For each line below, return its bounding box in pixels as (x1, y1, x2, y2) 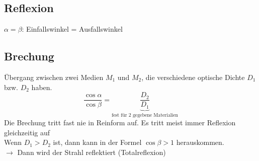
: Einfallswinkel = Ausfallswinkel (22, 24, 123, 34)
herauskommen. (176, 137, 224, 147)
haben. (31, 82, 52, 92)
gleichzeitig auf (4, 127, 50, 137)
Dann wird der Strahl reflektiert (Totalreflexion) (17, 146, 166, 157)
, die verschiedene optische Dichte (141, 72, 245, 82)
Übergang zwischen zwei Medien (4, 72, 104, 82)
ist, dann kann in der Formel (53, 137, 142, 147)
